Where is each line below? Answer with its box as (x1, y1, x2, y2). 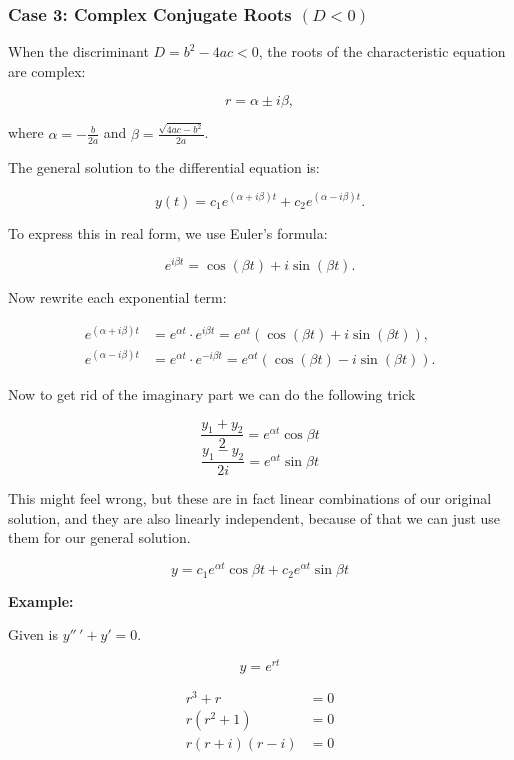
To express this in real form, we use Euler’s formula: (8, 222, 328, 243)
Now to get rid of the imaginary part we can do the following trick (8, 384, 416, 404)
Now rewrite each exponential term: (8, 287, 227, 308)
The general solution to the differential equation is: (8, 156, 320, 177)
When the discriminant (8, 41, 149, 62)
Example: (8, 590, 74, 611)
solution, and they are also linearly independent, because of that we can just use (8, 507, 501, 528)
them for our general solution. (8, 527, 191, 548)
